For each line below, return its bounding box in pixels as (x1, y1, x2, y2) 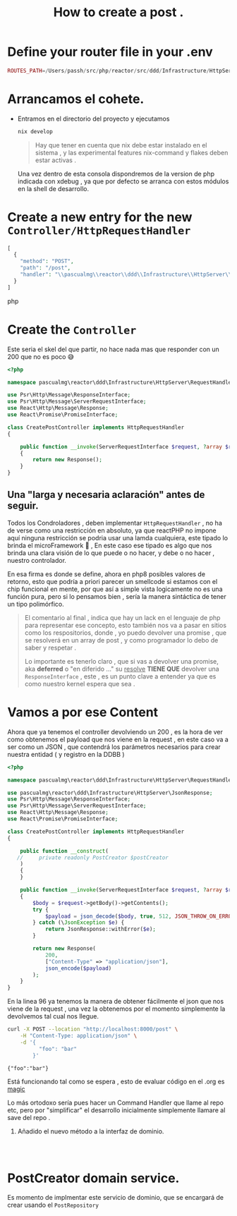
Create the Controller (7, 322, 137, 337)
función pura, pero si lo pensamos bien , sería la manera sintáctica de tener (7, 592, 227, 600)
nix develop (17, 128, 53, 135)
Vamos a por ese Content (7, 705, 159, 720)
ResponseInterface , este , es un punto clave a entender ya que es (24, 671, 217, 681)
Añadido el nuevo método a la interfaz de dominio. (17, 1126, 164, 1136)
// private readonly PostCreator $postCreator (16, 854, 169, 861)
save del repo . (7, 1113, 51, 1121)
